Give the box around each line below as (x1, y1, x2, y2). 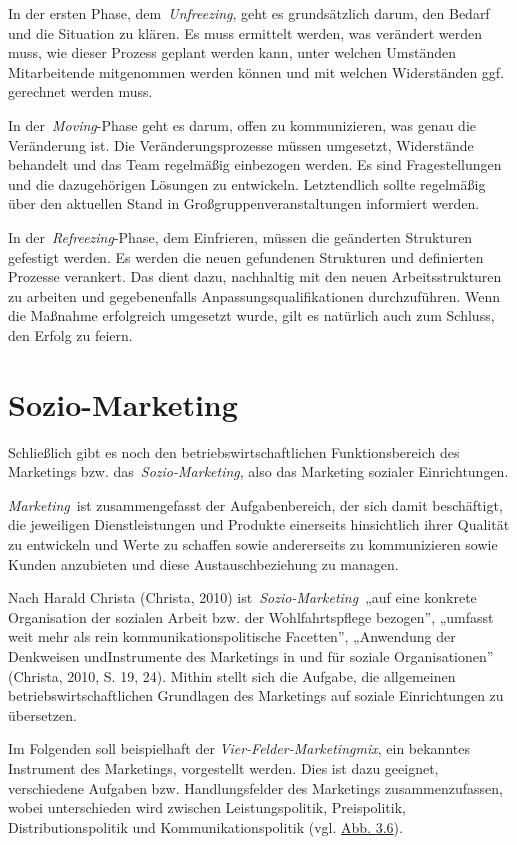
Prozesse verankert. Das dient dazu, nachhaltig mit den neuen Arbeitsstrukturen (8, 266, 502, 287)
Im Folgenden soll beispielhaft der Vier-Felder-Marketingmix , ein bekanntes (8, 738, 470, 759)
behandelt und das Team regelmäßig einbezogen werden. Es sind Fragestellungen (8, 154, 502, 175)
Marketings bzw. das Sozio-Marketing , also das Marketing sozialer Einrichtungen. (8, 461, 509, 482)
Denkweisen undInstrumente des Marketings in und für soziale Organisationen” (8, 645, 494, 666)
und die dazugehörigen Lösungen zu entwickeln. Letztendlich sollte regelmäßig (8, 173, 486, 194)
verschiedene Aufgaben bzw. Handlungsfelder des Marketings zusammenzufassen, (8, 777, 503, 798)
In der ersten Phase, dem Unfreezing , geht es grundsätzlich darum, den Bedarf (8, 3, 490, 23)
